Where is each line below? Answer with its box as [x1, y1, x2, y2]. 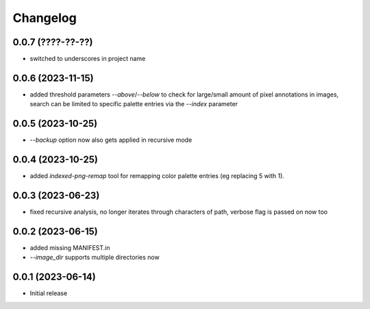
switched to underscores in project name [29, 55, 146, 63]
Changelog [12, 10, 77, 25]
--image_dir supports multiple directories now [29, 254, 160, 262]
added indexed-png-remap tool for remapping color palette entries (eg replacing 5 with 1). [29, 172, 284, 180]
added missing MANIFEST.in [29, 243, 110, 251]
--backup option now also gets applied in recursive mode [29, 136, 193, 144]
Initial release [29, 289, 68, 297]
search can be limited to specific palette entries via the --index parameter [29, 100, 238, 108]
